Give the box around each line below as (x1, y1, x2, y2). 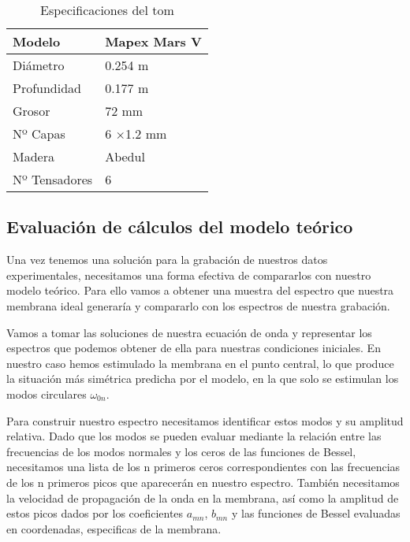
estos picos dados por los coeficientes (6, 505, 184, 522)
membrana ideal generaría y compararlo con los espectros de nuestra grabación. (6, 297, 390, 314)
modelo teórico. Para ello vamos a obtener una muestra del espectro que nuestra (6, 282, 394, 299)
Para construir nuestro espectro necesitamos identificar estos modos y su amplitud (6, 412, 404, 429)
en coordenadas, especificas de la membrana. (6, 520, 222, 536)
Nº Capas (13, 124, 65, 143)
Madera (13, 147, 54, 165)
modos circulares (6, 385, 87, 402)
